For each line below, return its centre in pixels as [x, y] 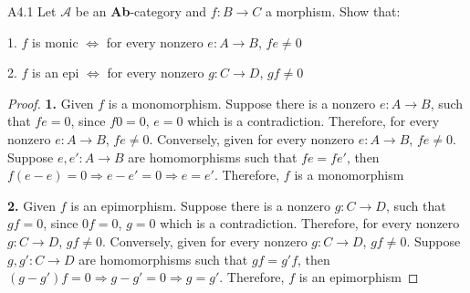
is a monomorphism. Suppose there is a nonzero [242, 103]
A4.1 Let [32, 11]
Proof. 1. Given [51, 103]
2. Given [32, 205]
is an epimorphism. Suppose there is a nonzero [200, 205]
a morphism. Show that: [333, 11]
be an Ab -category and [141, 11]
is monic [55, 42]
